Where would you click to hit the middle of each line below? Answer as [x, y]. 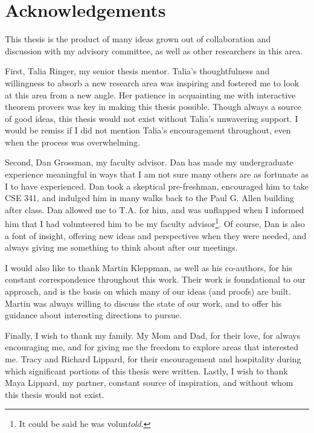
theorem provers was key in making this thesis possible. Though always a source [153, 107]
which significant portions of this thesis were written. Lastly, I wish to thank [146, 370]
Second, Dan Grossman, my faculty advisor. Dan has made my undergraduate [149, 162]
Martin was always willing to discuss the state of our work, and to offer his [143, 303]
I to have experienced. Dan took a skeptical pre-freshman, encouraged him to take [157, 186]
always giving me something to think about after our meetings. [121, 247]
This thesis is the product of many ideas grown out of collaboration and [138, 39]
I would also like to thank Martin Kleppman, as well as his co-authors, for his [149, 267]
